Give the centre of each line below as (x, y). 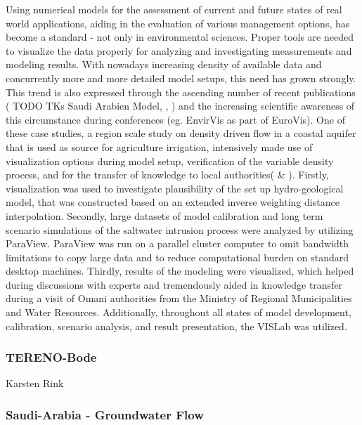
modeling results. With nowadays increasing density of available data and (164, 64)
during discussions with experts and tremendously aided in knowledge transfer (174, 284)
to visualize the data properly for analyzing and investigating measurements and (179, 50)
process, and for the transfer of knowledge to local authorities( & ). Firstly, (167, 175)
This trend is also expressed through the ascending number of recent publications (181, 92)
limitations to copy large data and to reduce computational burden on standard (177, 257)
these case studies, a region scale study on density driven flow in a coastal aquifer (181, 133)
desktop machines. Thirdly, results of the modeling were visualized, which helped (180, 271)
